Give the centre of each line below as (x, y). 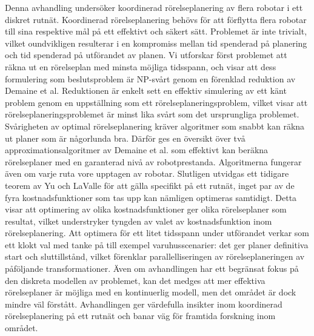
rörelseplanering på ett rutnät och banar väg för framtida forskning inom (140, 316)
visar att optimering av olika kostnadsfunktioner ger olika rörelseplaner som (146, 209)
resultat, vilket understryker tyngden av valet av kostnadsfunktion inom (139, 221)
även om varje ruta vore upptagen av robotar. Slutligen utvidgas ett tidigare (147, 173)
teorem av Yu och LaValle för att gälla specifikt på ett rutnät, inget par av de (150, 185)
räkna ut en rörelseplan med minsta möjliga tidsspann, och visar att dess (141, 66)
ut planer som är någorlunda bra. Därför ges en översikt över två (125, 138)
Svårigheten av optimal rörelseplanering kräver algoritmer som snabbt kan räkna (155, 126)
